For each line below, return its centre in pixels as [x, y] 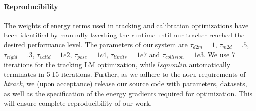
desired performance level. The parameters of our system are [96, 44]
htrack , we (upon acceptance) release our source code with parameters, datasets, [126, 84]
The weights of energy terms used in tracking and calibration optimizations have [126, 25]
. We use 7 [219, 54]
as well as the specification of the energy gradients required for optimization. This [128, 93]
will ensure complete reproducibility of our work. [78, 103]
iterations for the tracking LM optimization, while [80, 64]
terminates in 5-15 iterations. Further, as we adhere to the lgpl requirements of [125, 74]
